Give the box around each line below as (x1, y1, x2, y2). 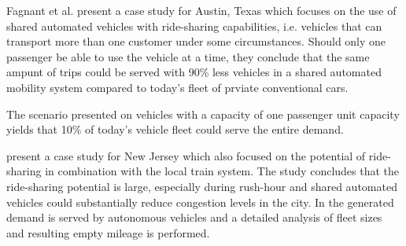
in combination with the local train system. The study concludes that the (45, 163, 400, 179)
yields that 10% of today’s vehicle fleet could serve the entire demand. (6, 121, 344, 138)
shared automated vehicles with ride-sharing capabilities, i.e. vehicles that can (6, 17, 382, 34)
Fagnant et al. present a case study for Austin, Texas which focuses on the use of (6, 2, 397, 18)
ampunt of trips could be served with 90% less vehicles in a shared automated (6, 64, 382, 80)
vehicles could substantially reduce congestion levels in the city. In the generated (6, 193, 394, 210)
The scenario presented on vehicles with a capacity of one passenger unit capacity (6, 105, 400, 122)
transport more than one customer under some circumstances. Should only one (6, 33, 386, 50)
